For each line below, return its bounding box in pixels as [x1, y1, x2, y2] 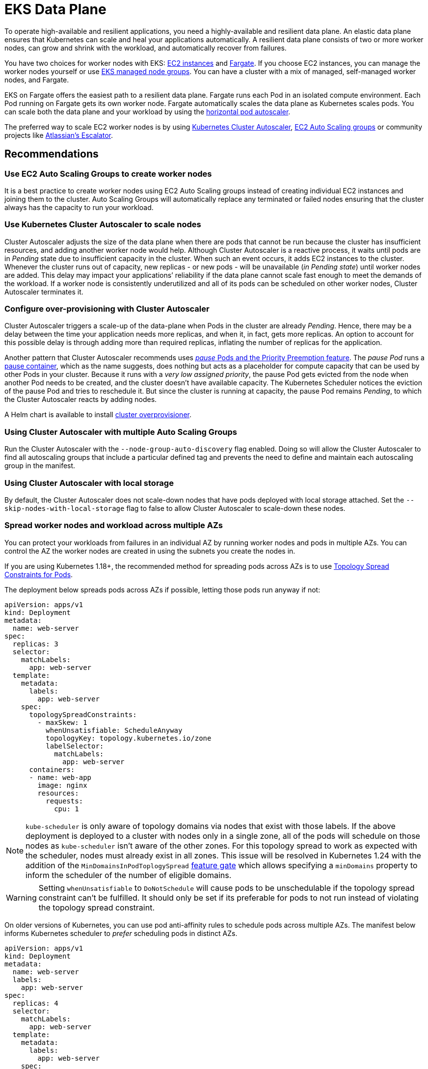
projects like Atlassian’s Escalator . [4, 131, 113, 139]
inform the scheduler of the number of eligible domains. [26, 870, 232, 880]
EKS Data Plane [4, 1, 107, 18]
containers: [29, 765, 75, 774]
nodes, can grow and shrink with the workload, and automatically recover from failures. [4, 43, 287, 52]
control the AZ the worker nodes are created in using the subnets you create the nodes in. [4, 546, 295, 555]
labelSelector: [46, 742, 104, 750]
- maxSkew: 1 [37, 718, 87, 726]
